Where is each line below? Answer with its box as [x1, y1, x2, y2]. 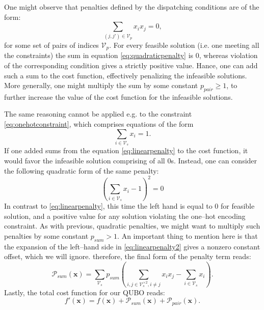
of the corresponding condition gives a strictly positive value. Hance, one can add [4, 60, 258, 70]
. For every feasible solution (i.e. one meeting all [109, 39, 259, 50]
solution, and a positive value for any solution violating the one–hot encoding [4, 210, 246, 221]
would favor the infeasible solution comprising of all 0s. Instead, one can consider [4, 155, 257, 165]
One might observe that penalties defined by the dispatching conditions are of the [4, 2, 259, 12]
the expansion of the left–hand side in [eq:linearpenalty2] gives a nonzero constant [4, 241, 260, 251]
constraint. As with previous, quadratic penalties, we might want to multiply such [4, 220, 260, 231]
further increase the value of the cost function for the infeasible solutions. [4, 91, 233, 102]
